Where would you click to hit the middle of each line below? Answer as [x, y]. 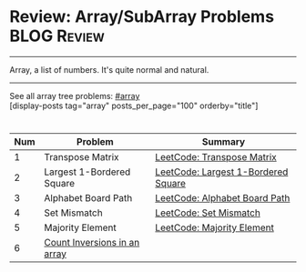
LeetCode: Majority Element [214, 227]
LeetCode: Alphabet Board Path [222, 197]
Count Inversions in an [92, 242]
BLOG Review [57, 36]
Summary [224, 141]
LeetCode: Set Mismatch [208, 213]
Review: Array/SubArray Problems [142, 17]
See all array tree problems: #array [75, 96]
